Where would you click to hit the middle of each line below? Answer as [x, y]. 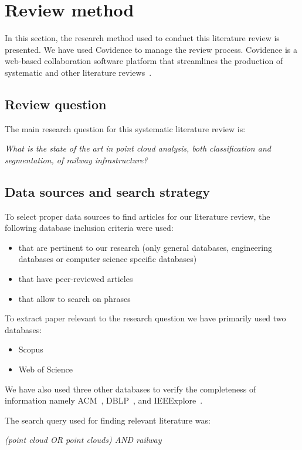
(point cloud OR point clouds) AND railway [83, 440]
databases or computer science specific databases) [108, 259]
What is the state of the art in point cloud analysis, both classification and [138, 148]
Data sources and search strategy [108, 191]
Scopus [31, 349]
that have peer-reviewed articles [76, 279]
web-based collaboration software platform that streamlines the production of [144, 61]
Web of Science [45, 369]
